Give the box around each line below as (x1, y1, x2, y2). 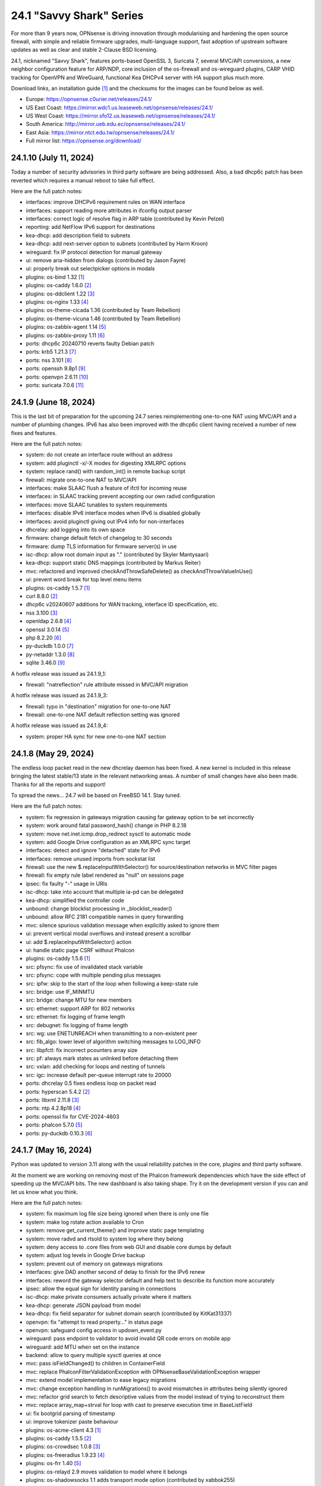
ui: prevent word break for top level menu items (26, 576, 142, 583)
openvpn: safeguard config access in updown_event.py (26, 1326, 162, 1334)
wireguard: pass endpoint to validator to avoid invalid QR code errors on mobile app (26, 1335, 231, 1342)
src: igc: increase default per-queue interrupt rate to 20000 (26, 1071, 172, 1078)
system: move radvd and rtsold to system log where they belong (26, 1235, 184, 1242)
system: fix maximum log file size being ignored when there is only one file (26, 1210, 209, 1217)
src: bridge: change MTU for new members (26, 996, 132, 1004)
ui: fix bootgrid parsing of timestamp (26, 1409, 115, 1417)
